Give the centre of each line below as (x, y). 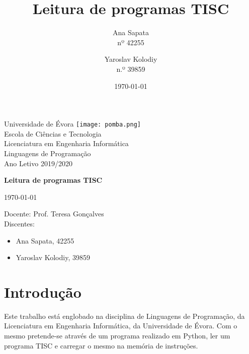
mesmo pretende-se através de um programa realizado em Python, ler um (117, 335)
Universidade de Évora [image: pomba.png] (72, 124)
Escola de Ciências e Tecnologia (53, 133)
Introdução (43, 291)
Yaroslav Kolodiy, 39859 (53, 257)
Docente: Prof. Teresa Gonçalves (54, 214)
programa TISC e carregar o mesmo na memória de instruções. (101, 345)
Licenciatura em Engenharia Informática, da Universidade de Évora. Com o (121, 326)
